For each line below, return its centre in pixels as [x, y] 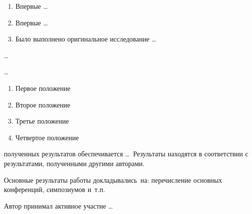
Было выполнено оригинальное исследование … [86, 39]
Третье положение [42, 121]
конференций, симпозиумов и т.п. [55, 189]
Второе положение [43, 104]
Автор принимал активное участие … [58, 205]
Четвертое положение [47, 137]
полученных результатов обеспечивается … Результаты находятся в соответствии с [126, 154]
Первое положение [43, 88]
